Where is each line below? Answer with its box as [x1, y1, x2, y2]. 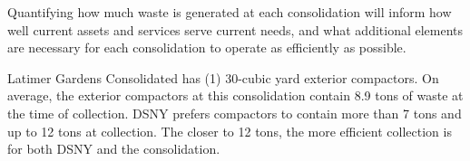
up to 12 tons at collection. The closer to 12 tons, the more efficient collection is [7, 121, 452, 140]
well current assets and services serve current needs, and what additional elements [7, 20, 464, 39]
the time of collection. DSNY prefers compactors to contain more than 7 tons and [7, 103, 462, 122]
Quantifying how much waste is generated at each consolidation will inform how [7, 3, 452, 21]
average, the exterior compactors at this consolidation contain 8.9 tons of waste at [7, 86, 464, 105]
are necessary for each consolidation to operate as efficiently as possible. [7, 38, 406, 57]
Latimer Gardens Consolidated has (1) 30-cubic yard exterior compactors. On [7, 68, 439, 87]
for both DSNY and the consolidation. [7, 139, 220, 158]
